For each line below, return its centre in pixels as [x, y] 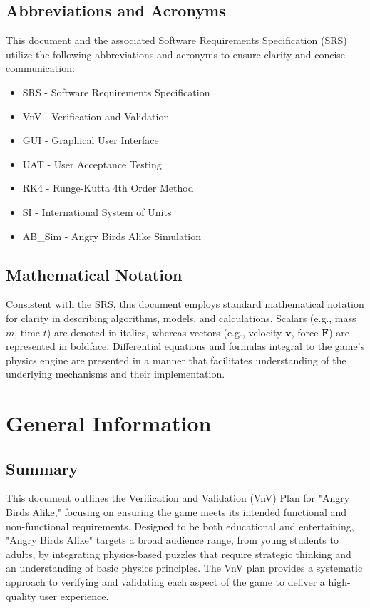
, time [27, 332]
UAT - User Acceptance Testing [92, 164]
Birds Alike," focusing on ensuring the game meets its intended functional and [176, 512]
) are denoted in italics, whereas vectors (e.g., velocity [164, 332]
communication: [40, 68]
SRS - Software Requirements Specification [116, 92]
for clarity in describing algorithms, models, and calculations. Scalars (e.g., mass [181, 318]
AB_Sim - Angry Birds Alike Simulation [112, 236]
